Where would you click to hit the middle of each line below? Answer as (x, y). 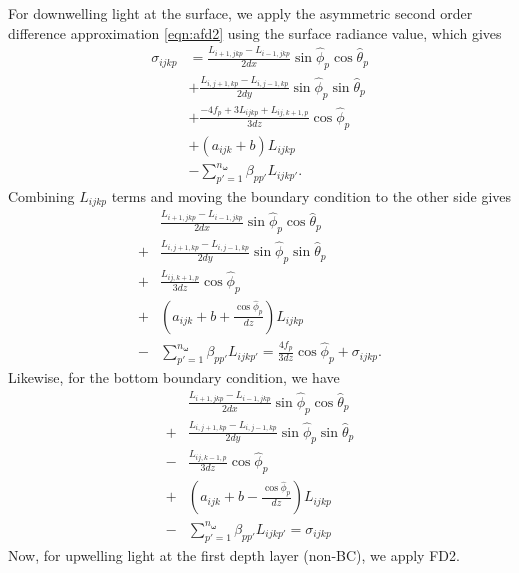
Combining (41, 195)
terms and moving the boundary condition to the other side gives (311, 195)
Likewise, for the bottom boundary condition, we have (174, 377)
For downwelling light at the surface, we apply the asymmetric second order (240, 13)
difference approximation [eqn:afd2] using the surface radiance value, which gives (255, 32)
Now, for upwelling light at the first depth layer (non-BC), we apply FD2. (234, 554)
